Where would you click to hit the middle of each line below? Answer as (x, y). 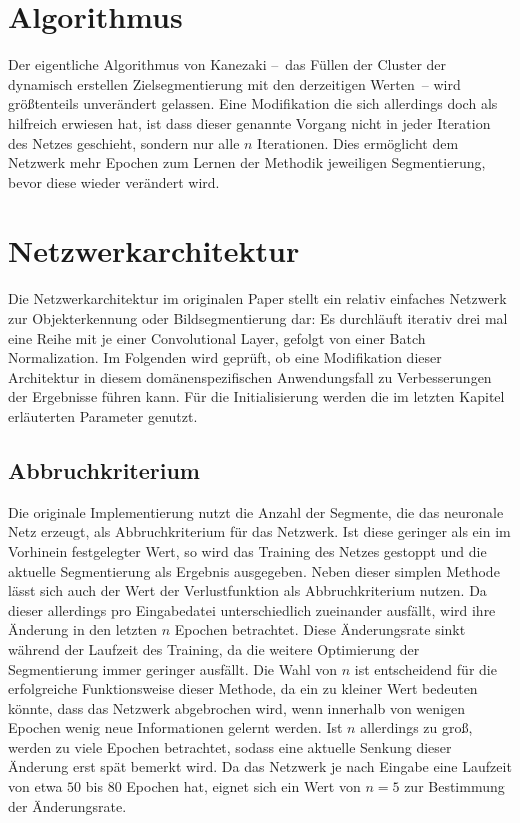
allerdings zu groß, (416, 727)
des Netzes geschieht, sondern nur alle (124, 142)
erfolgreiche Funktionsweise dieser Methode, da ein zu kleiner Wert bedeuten (243, 688)
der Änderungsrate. (67, 805)
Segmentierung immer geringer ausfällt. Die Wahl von (173, 668)
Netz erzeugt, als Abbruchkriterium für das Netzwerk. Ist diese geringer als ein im (259, 531)
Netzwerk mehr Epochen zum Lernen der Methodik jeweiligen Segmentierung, (247, 162)
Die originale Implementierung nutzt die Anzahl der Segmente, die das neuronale (256, 511)
